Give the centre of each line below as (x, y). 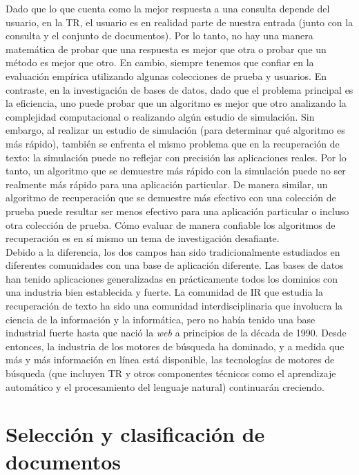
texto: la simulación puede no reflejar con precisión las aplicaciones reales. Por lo (176, 157)
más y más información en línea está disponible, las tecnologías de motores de (170, 360)
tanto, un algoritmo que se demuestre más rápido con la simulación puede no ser (176, 171)
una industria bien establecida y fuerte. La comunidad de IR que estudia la (164, 292)
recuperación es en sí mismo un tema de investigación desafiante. (143, 238)
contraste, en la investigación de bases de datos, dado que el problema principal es (179, 89)
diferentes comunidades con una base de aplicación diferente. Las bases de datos (175, 265)
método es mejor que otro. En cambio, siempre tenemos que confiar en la (160, 62)
